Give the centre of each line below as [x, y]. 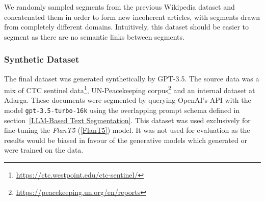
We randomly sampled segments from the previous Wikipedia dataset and [120, 7]
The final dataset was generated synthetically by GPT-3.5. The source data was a [132, 78]
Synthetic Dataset [42, 59]
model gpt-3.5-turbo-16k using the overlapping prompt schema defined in [122, 110]
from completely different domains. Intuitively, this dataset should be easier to [127, 27]
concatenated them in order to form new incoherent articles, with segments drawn [132, 17]
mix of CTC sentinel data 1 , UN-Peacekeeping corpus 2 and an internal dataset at [130, 89]
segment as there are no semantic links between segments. [94, 36]
